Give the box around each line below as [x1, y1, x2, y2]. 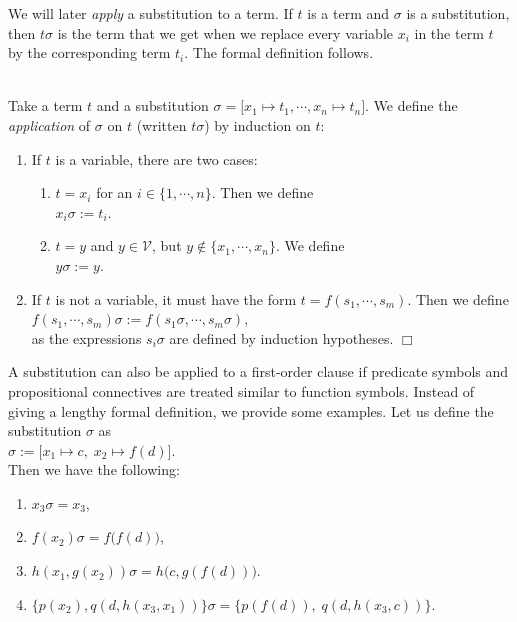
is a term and [307, 3, 390, 23]
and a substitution [96, 95, 209, 116]
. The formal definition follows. [184, 42, 374, 63]
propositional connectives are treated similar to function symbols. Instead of [8, 380, 475, 401]
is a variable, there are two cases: [55, 148, 258, 169]
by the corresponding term [8, 42, 171, 63]
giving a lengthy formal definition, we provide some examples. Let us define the [8, 400, 494, 421]
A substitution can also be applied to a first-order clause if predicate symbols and [8, 361, 509, 382]
